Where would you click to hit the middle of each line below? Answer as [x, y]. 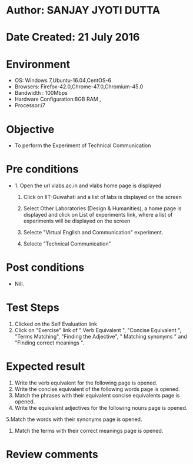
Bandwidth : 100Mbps [41, 93]
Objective [30, 129]
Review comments [52, 455]
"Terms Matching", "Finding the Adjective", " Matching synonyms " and [101, 337]
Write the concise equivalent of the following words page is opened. [97, 389]
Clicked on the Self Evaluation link [56, 324]
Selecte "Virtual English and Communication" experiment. [93, 233]
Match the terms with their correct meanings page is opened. [89, 431]
